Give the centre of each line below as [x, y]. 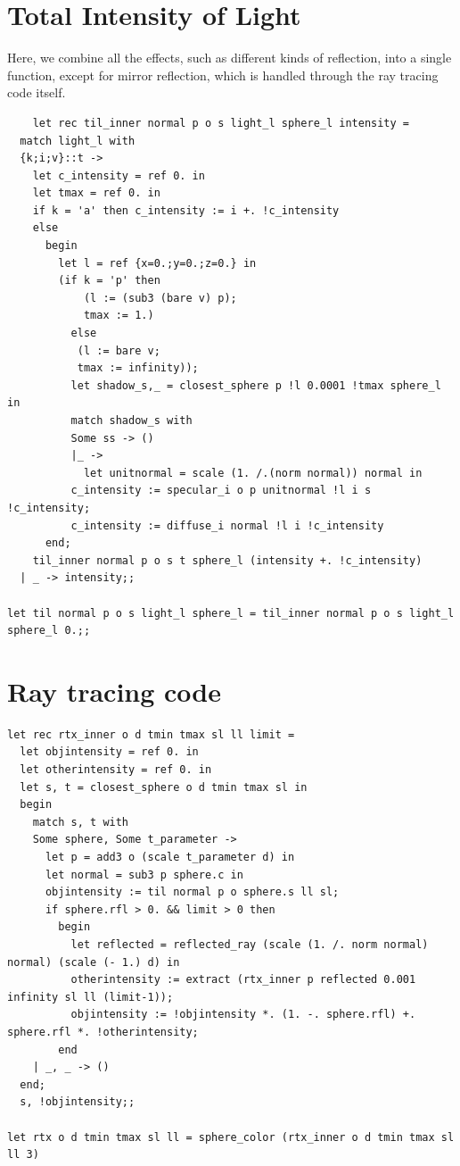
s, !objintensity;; [78, 1102]
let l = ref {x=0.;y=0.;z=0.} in [157, 263]
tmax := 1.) [119, 316]
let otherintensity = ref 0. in [116, 770]
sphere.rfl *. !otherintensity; [103, 1032]
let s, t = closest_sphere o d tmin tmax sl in [164, 787]
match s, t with [81, 822]
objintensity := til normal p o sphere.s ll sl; [192, 892]
